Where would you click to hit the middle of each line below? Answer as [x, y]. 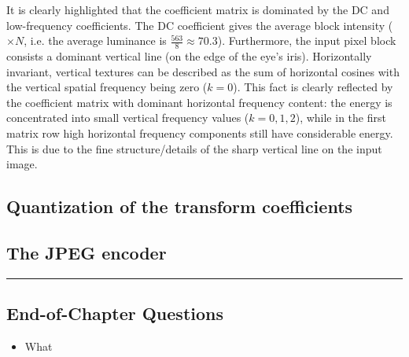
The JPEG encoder [87, 252]
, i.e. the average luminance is [95, 40]
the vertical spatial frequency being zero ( [107, 87]
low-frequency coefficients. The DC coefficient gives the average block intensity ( [200, 25]
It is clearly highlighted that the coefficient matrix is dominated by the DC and [198, 9]
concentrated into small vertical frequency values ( [128, 118]
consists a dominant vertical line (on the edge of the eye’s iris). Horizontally [189, 56]
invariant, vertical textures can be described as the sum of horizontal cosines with [203, 71]
